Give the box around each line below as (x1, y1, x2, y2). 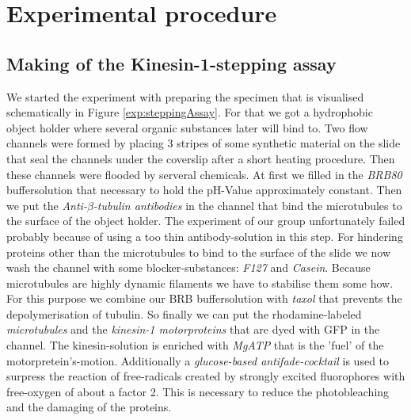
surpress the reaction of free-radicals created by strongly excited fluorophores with (6, 368, 405, 384)
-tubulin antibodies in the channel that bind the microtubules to (93, 197, 402, 213)
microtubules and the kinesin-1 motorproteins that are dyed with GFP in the (6, 321, 380, 338)
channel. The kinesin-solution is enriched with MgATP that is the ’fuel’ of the (6, 337, 384, 353)
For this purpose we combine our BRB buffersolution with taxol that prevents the (6, 290, 402, 307)
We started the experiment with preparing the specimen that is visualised (6, 88, 364, 105)
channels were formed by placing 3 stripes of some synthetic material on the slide (6, 135, 401, 151)
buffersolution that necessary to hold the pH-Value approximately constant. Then (6, 181, 402, 198)
